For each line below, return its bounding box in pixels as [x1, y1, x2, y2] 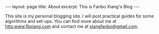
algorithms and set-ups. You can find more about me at [5, 18, 116, 24]
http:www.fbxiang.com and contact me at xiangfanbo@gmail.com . [5, 23, 138, 29]
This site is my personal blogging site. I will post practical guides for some [5, 13, 154, 19]
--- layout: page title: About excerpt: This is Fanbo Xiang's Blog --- [5, 4, 140, 9]
